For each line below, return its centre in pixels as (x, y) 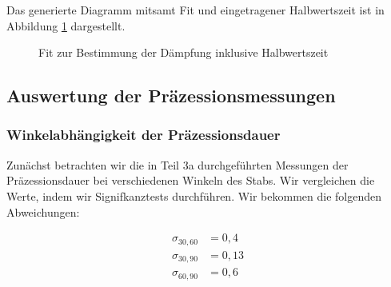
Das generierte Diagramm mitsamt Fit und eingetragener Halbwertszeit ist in (195, 10)
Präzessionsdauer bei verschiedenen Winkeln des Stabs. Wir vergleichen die (191, 180)
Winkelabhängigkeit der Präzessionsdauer (144, 135)
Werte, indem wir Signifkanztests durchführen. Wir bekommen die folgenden (194, 195)
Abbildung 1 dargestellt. (66, 25)
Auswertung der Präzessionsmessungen (171, 96)
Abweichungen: (43, 211)
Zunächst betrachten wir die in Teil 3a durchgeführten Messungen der (178, 164)
